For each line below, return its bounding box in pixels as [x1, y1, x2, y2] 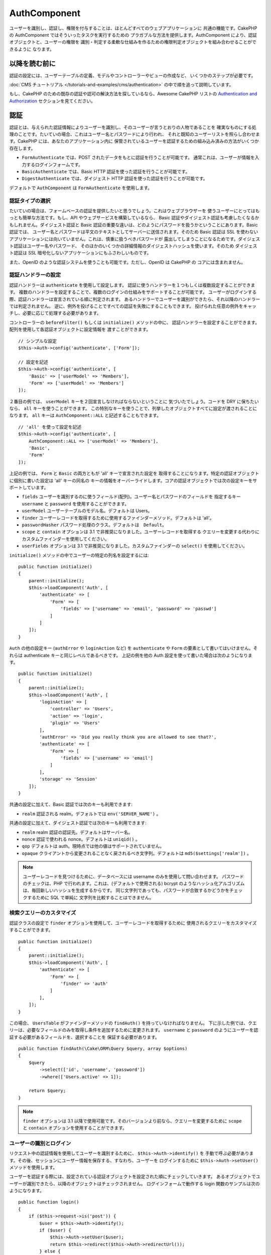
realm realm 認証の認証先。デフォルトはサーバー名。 [22, 829, 133, 835]
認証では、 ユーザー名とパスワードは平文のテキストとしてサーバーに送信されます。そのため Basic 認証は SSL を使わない [9, 229, 258, 235]
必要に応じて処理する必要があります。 [22, 310, 101, 316]
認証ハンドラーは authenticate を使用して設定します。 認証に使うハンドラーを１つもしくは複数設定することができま [9, 282, 255, 288]
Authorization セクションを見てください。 [9, 98, 95, 104]
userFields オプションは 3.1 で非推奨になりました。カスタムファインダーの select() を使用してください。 [22, 543, 248, 549]
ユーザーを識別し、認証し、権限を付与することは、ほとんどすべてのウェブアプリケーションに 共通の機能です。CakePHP [9, 25, 257, 31]
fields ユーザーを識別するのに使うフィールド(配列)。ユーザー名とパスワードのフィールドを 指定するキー [22, 493, 241, 499]
